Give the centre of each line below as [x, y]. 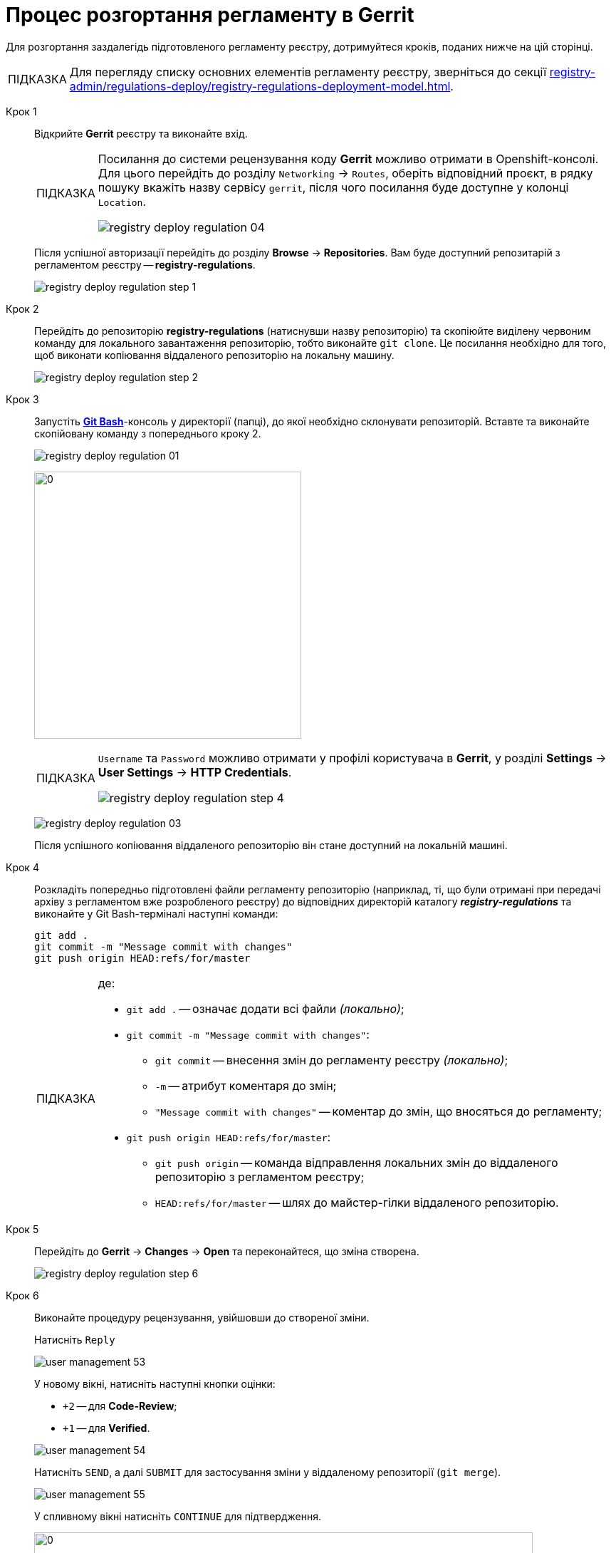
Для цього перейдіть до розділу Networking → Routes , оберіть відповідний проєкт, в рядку [345, 173]
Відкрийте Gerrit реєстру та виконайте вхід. [141, 133]
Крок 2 [22, 308]
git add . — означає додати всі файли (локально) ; [265, 1008]
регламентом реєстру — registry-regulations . [145, 264]
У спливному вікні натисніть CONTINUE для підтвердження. [178, 1516]
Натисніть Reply [75, 1339]
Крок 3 [22, 399]
